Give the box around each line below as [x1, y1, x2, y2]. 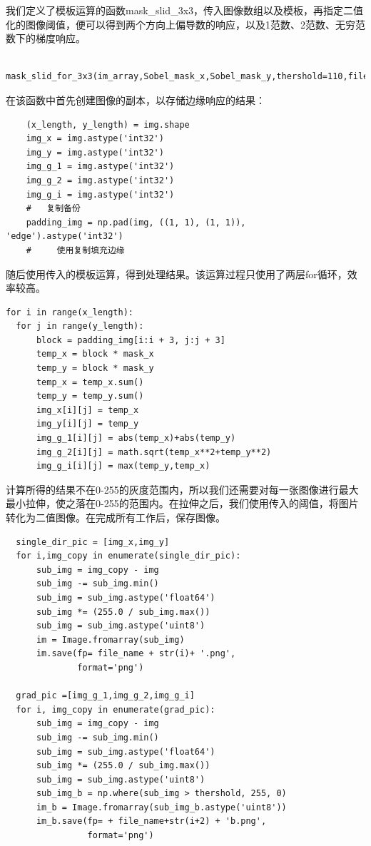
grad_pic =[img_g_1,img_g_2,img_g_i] [16, 690, 195, 701]
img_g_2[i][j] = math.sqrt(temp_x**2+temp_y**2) [36, 447, 272, 457]
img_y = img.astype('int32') [26, 147, 164, 158]
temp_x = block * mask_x [36, 349, 154, 360]
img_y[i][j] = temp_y [36, 419, 139, 429]
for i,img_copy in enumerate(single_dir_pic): [16, 551, 241, 561]
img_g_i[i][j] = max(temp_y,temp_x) [36, 461, 210, 472]
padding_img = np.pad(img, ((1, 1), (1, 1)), [26, 217, 246, 228]
